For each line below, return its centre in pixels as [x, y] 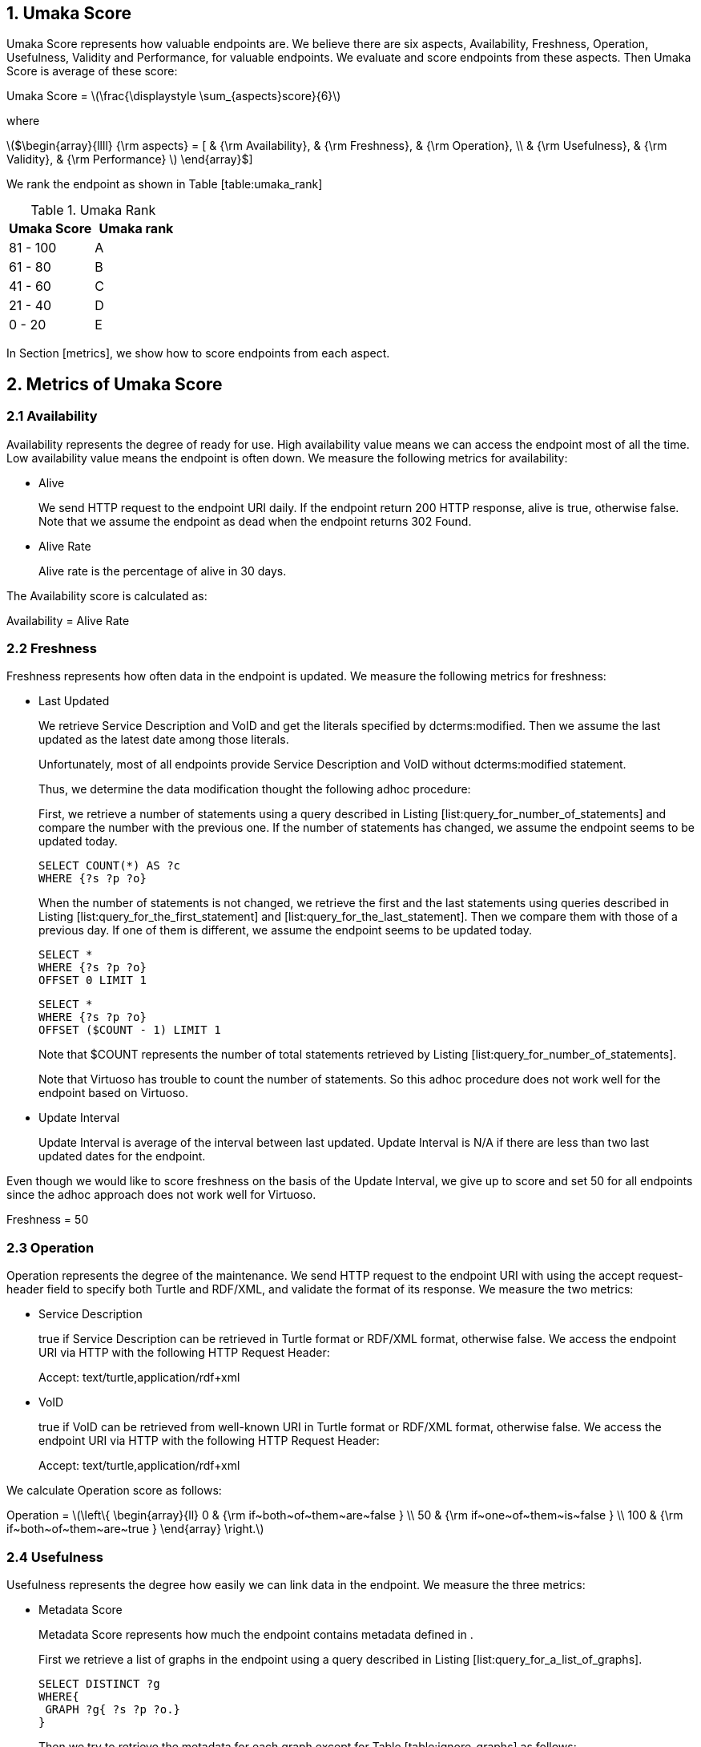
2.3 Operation [50, 1247]
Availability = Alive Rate [68, 620]
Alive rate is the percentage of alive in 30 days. [163, 571]
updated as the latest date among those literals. [164, 740]
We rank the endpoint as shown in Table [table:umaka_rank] [165, 184]
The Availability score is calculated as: [107, 595]
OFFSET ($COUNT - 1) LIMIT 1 [130, 1030]
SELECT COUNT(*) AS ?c [110, 866]
